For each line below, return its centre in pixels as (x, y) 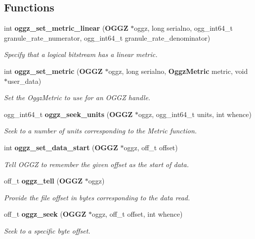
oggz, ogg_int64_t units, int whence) (195, 114)
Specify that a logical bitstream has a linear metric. (81, 54)
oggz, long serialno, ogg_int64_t (183, 28)
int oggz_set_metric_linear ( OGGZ (66, 28)
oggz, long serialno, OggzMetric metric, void (178, 71)
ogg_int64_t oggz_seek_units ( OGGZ (68, 114)
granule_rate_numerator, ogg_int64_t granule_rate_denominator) (107, 37)
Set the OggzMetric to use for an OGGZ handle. (77, 97)
